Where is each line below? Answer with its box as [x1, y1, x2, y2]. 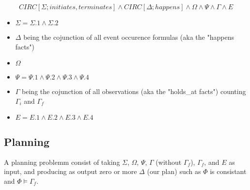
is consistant [210, 166, 247, 176]
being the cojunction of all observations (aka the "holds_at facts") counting [22, 86, 246, 96]
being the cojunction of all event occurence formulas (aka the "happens [23, 32, 234, 42]
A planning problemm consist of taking [4, 157, 120, 167]
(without [156, 157, 182, 167]
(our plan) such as [147, 166, 201, 176]
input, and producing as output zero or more [4, 166, 137, 176]
